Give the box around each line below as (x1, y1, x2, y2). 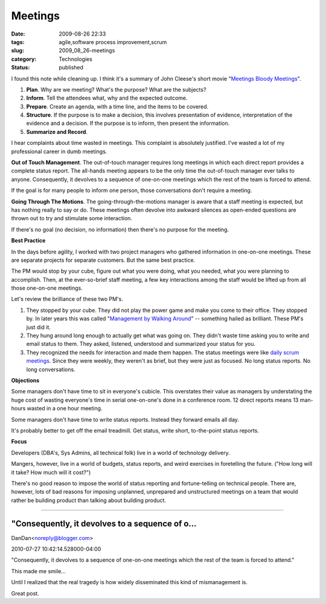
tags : (11, 38, 25, 45)
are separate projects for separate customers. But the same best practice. (11, 256, 196, 264)
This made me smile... (11, 567, 66, 574)
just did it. (26, 323, 51, 331)
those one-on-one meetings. (11, 284, 83, 292)
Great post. (11, 590, 39, 597)
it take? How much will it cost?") (11, 468, 91, 476)
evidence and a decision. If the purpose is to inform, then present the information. (26, 119, 230, 127)
